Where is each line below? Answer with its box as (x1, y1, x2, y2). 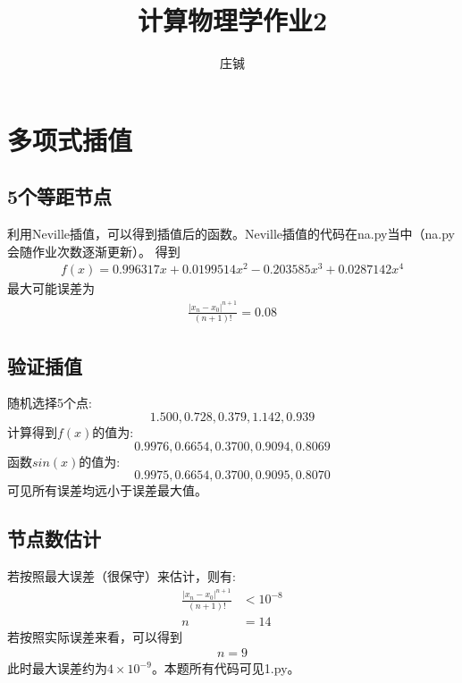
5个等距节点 (7, 182, 113, 210)
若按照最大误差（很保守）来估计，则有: (7, 567, 236, 585)
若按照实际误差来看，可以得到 (7, 627, 182, 645)
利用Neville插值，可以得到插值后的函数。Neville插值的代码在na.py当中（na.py (7, 224, 455, 243)
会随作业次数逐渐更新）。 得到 (7, 241, 181, 260)
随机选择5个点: (7, 393, 92, 412)
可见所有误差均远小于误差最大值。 (7, 481, 207, 500)
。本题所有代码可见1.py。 (151, 659, 300, 678)
